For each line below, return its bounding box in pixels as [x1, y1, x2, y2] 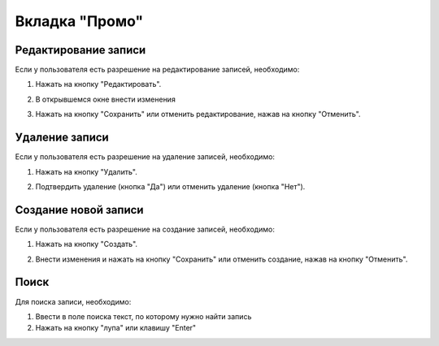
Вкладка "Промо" [15, 12, 144, 30]
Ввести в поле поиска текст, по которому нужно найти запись [35, 311, 252, 321]
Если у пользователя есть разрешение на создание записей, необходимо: [15, 224, 276, 234]
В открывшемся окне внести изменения [35, 94, 176, 104]
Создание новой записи [15, 203, 144, 217]
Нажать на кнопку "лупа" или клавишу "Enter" [35, 323, 197, 333]
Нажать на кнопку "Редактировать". [35, 80, 162, 89]
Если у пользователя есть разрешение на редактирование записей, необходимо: [15, 65, 300, 75]
